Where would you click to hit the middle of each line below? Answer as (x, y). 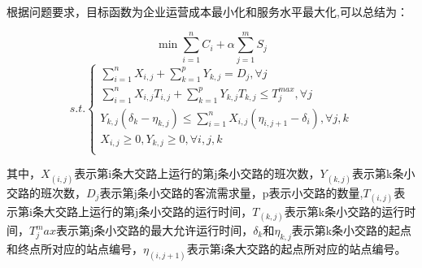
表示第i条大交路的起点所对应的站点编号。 (296, 248)
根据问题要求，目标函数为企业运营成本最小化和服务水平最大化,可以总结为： (207, 11)
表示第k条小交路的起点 (352, 230)
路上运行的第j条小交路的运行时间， (159, 211)
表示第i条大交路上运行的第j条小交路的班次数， (197, 173)
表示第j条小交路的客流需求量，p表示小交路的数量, (231, 192)
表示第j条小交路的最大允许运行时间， (155, 230)
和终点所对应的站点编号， (75, 248)
